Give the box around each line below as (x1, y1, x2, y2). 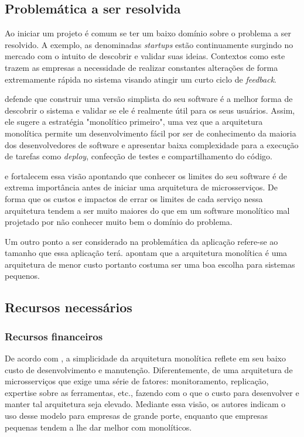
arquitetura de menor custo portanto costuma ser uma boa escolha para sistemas (5, 258, 295, 270)
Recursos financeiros (5, 329, 103, 343)
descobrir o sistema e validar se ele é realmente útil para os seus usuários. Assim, (5, 104, 295, 116)
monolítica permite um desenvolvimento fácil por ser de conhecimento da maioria (5, 127, 296, 139)
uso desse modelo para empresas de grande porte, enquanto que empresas (5, 409, 268, 422)
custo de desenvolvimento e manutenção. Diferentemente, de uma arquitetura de (5, 363, 293, 375)
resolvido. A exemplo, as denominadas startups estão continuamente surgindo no (5, 38, 293, 50)
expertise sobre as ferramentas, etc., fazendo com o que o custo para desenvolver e (5, 386, 299, 398)
